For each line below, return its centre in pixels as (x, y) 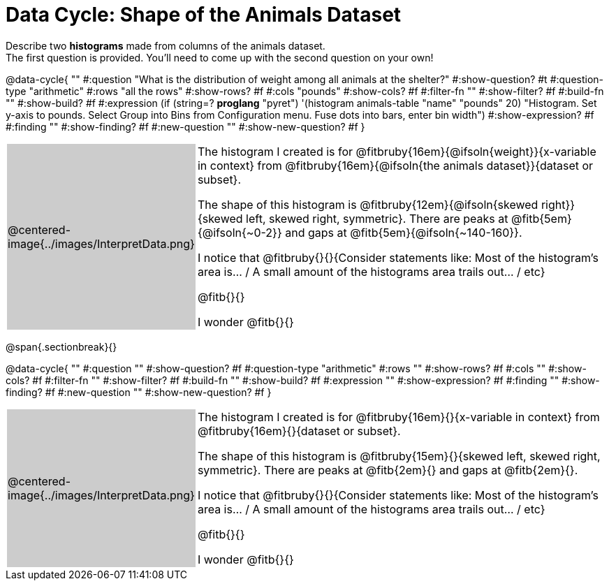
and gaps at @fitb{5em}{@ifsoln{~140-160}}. (404, 232)
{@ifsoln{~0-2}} (240, 232)
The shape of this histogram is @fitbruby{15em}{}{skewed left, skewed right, (399, 456)
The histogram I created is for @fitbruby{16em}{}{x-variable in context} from (398, 417)
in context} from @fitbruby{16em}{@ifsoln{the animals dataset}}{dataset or (395, 165)
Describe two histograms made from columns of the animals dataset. (166, 45)
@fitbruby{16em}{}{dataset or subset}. (299, 431)
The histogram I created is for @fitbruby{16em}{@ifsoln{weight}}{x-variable (397, 151)
